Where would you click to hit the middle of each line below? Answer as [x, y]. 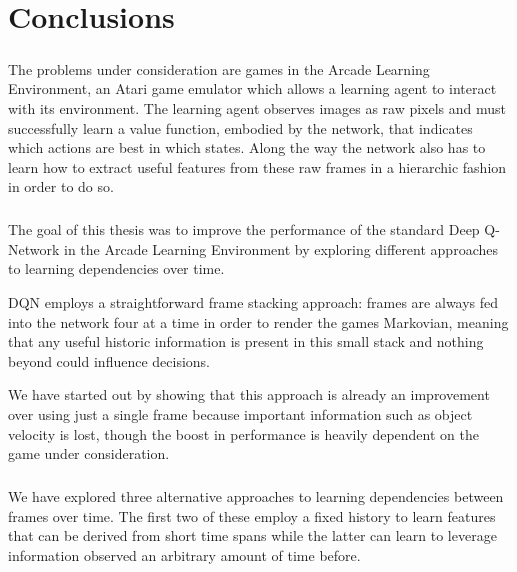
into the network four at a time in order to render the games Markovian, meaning [258, 321]
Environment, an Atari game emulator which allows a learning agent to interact [252, 88]
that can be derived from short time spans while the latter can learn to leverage [252, 535]
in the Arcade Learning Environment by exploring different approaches [281, 248]
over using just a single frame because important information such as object [240, 414]
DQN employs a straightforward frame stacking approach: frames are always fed [253, 302]
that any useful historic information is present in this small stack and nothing [246, 341]
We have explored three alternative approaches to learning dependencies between [256, 496]
